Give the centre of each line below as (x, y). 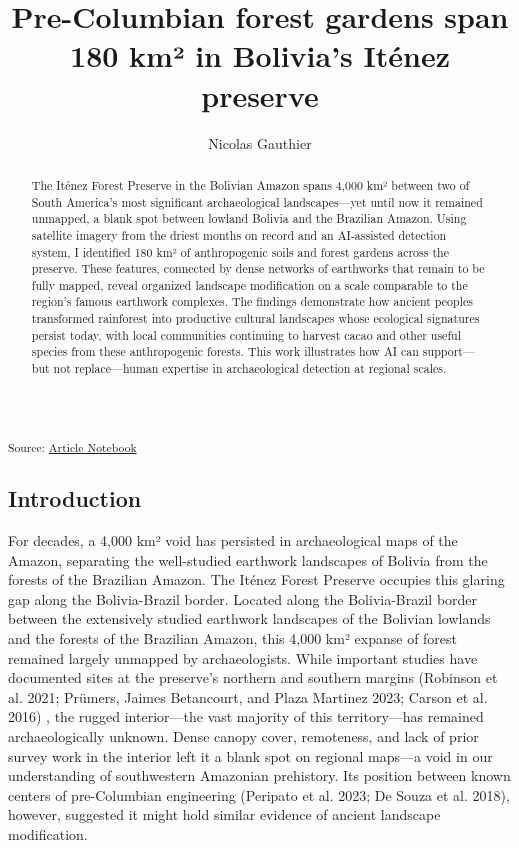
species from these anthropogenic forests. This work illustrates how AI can (225, 351)
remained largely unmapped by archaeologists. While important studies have (243, 657)
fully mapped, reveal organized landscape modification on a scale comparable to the (249, 284)
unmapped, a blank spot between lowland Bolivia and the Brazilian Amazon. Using (249, 218)
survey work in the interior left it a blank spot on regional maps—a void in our (250, 755)
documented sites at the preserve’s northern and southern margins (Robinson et (253, 677)
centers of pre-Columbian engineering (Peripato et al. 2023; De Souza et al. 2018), (259, 794)
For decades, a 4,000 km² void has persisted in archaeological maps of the (233, 540)
